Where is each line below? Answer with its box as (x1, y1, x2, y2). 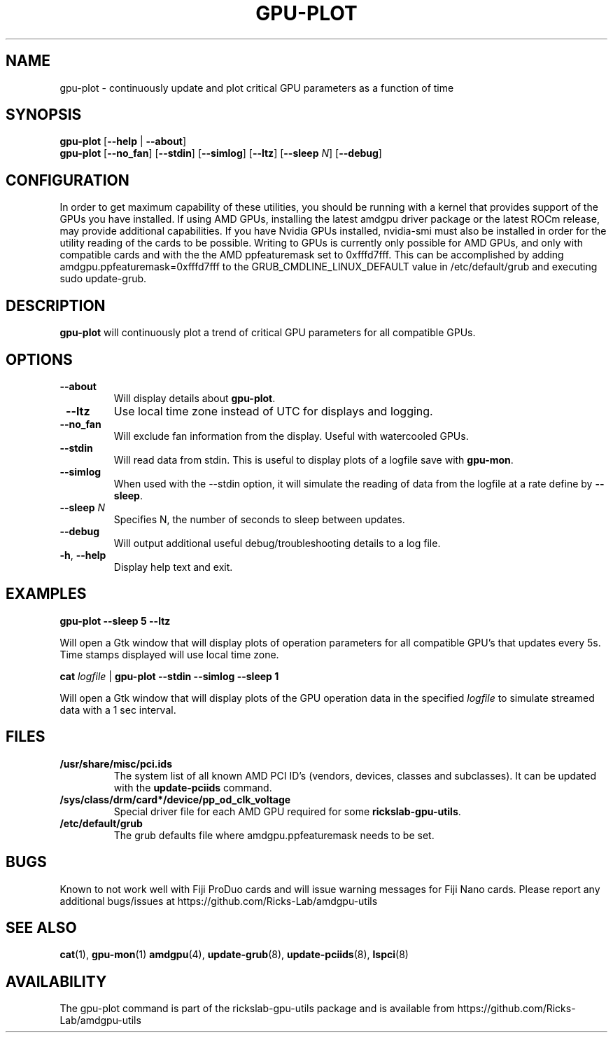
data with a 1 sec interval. (59, 703, 176, 716)
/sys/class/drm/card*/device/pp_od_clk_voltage (59, 793, 291, 805)
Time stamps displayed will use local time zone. (59, 648, 279, 660)
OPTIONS (6, 350, 73, 368)
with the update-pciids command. (113, 781, 272, 794)
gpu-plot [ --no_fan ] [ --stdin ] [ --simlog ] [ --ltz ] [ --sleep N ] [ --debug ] (59, 147, 382, 160)
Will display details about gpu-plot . (113, 392, 276, 404)
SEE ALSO (6, 918, 77, 936)
